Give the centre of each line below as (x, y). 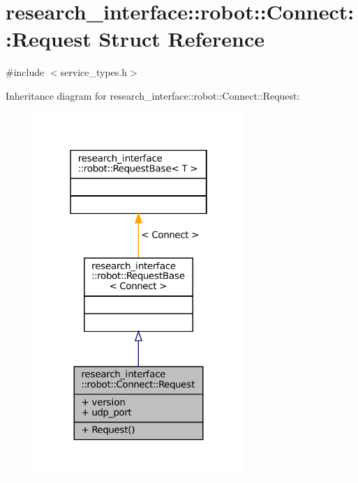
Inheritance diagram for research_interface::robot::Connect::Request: (153, 95)
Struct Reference (182, 39)
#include (25, 72)
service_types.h (94, 72)
